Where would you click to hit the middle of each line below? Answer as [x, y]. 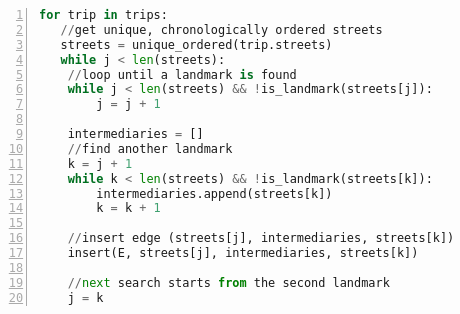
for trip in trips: [103, 15]
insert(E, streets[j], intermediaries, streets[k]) [243, 253]
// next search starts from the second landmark [228, 282]
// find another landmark [150, 148]
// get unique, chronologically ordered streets [221, 29]
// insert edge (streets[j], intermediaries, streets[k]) [261, 238]
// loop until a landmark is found [182, 74]
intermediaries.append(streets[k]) [214, 193]
